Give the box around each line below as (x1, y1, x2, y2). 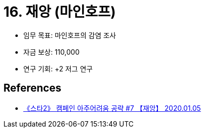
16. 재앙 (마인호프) (3, 3, 116, 20)
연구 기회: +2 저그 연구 (23, 64, 93, 73)
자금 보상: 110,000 (23, 47, 80, 56)
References (3, 82, 61, 95)
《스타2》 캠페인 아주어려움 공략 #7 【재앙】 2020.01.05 (23, 103, 201, 112)
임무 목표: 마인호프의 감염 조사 (23, 31, 116, 39)
